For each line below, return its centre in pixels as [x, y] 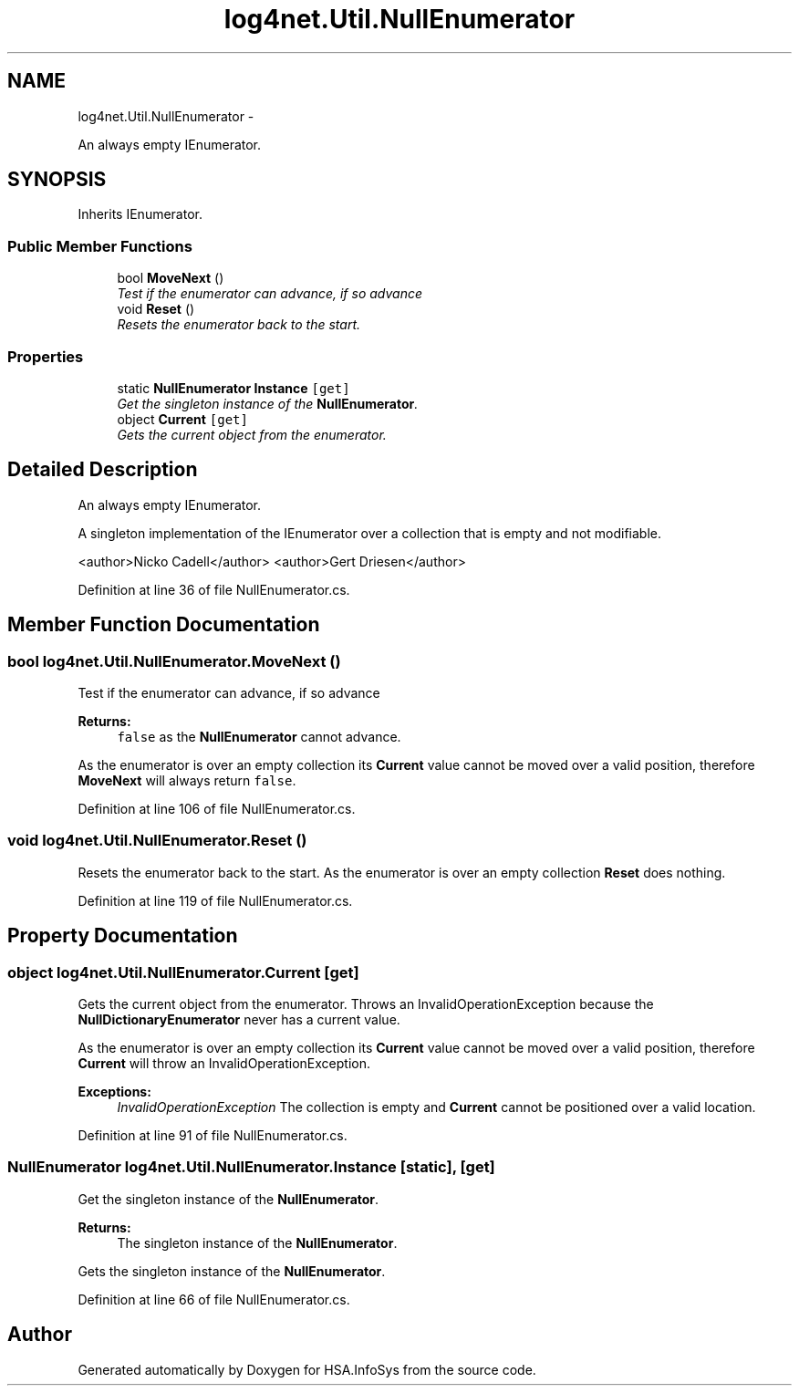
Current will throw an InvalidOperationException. [224, 1063]
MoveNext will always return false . [187, 780]
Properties [46, 356]
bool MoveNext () [171, 278]
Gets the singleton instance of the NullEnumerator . [232, 1271]
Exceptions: [114, 1091]
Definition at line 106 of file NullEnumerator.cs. [217, 809]
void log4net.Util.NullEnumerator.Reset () [157, 841]
